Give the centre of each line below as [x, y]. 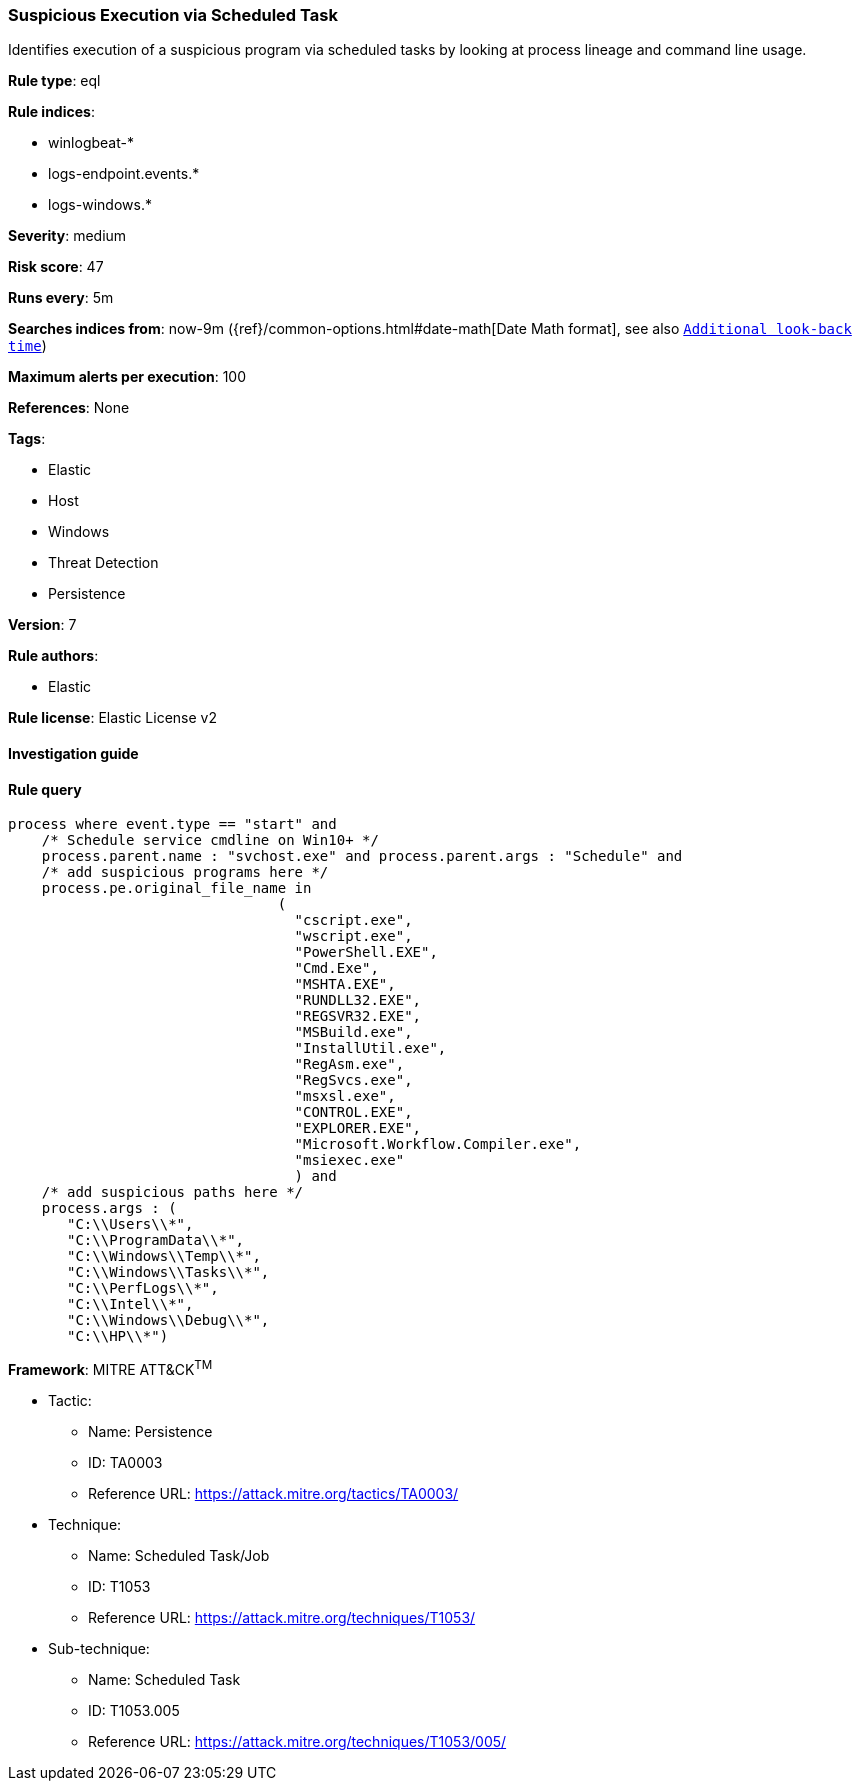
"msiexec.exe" [349, 1160]
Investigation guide [73, 753]
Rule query [45, 789]
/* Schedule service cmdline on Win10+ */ [210, 840]
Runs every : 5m [61, 298]
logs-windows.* [100, 205]
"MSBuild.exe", [353, 1032]
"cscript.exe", [353, 920]
